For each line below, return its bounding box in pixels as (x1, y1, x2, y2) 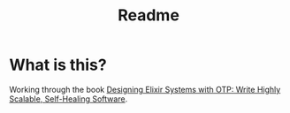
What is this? (9, 55, 108, 75)
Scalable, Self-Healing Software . (9, 94, 128, 104)
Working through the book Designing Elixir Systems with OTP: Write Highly (9, 84, 281, 94)
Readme (118, 5, 179, 26)
